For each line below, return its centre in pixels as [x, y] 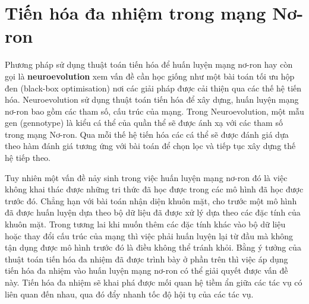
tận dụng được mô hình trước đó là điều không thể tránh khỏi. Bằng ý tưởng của [153, 247]
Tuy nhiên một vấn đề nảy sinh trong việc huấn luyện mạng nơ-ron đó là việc [146, 177]
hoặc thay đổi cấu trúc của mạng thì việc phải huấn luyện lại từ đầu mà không [149, 235]
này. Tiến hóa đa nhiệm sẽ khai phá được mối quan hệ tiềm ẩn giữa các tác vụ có [154, 282]
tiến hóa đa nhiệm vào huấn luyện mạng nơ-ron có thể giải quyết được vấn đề [146, 270]
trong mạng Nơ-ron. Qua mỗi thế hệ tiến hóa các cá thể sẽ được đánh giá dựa [147, 134]
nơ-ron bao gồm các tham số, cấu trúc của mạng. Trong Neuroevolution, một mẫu [154, 111]
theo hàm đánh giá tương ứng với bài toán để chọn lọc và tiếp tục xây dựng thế [150, 146]
